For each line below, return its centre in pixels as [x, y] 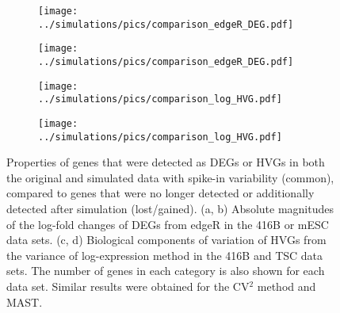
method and [287, 286]
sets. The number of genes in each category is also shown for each [166, 271]
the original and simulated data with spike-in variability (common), [170, 177]
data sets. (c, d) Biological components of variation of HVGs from [166, 240]
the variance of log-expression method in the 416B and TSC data [165, 255]
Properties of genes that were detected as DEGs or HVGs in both [166, 162]
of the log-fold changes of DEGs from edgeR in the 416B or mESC [168, 224]
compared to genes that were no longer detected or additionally [160, 193]
